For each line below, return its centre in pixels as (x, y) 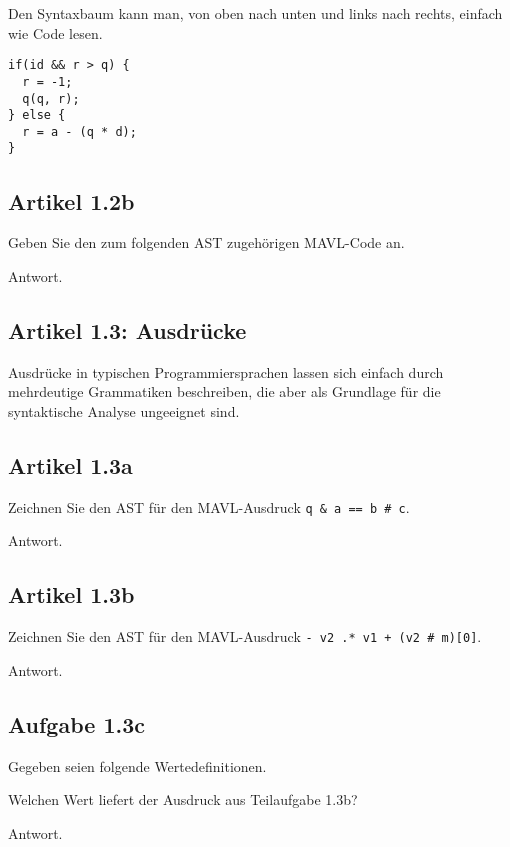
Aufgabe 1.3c (76, 723)
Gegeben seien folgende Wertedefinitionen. (137, 765)
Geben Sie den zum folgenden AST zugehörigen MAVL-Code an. (206, 242)
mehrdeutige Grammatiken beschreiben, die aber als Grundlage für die (224, 391)
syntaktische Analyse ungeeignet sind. (124, 410)
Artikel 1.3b (71, 594)
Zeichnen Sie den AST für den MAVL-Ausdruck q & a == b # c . (209, 506)
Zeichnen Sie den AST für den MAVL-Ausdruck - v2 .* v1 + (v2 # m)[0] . (245, 636)
